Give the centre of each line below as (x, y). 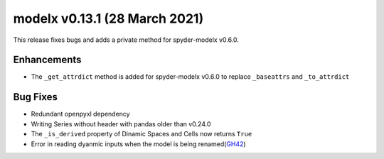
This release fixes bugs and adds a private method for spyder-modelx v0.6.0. (126, 40)
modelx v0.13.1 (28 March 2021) (108, 18)
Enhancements (47, 60)
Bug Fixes (36, 97)
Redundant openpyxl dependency (81, 114)
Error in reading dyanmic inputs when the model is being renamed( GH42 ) (138, 144)
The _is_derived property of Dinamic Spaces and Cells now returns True (142, 134)
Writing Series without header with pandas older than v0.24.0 (121, 124)
